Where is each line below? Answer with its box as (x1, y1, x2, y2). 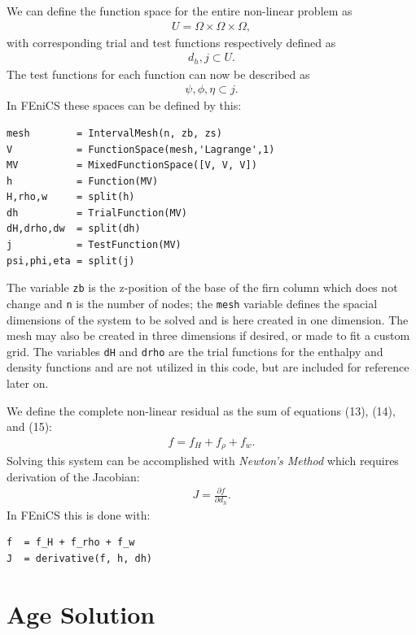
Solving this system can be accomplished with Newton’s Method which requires (7, 452, 399, 469)
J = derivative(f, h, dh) (7, 552, 152, 564)
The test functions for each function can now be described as (7, 65, 310, 82)
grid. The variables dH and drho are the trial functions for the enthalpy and (7, 342, 383, 359)
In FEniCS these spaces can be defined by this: (7, 97, 242, 114)
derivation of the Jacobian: (7, 468, 140, 485)
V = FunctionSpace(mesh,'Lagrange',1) (7, 143, 275, 155)
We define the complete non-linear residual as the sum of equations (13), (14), (7, 402, 396, 419)
